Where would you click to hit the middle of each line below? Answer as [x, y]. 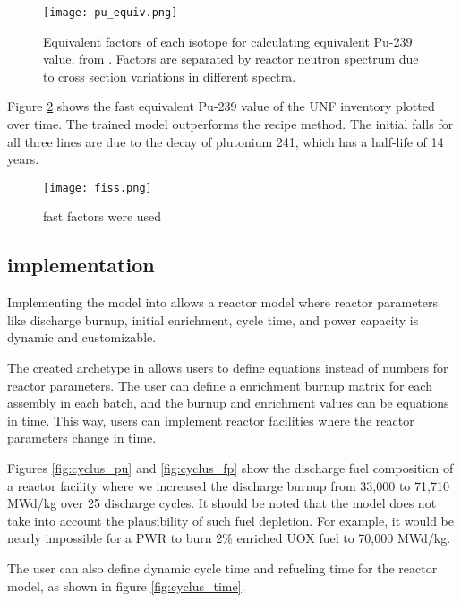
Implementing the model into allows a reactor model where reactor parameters [223, 302]
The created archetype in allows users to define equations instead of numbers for [228, 368]
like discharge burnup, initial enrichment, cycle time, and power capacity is [213, 319]
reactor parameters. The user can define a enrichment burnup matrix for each [220, 385]
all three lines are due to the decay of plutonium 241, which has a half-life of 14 [226, 141]
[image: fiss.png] [98, 188]
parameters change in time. [82, 438]
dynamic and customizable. [82, 337]
